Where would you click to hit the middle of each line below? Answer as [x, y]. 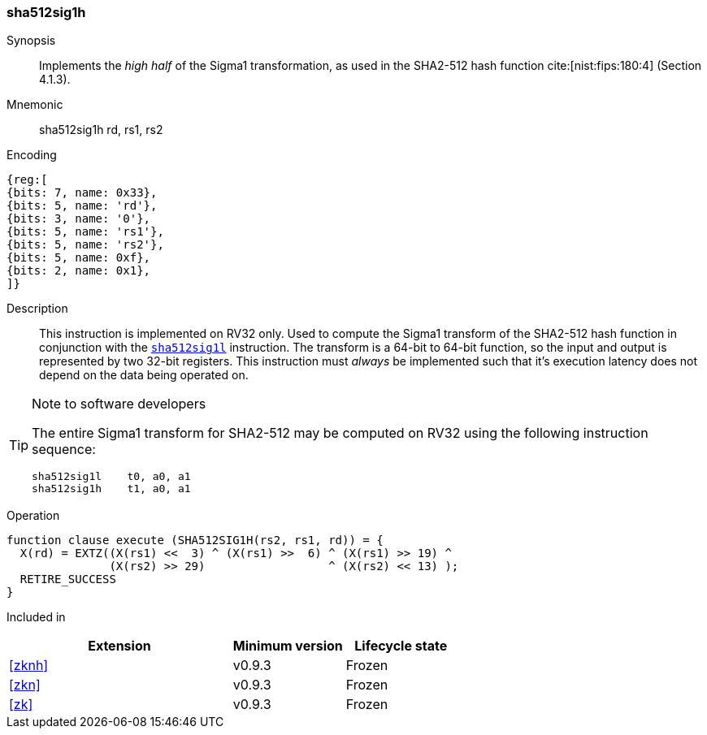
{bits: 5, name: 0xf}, [79, 258]
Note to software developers [119, 404]
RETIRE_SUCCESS [68, 579]
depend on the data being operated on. [144, 375]
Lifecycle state [401, 646]
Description [37, 309]
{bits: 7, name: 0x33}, [82, 193]
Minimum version [288, 646]
